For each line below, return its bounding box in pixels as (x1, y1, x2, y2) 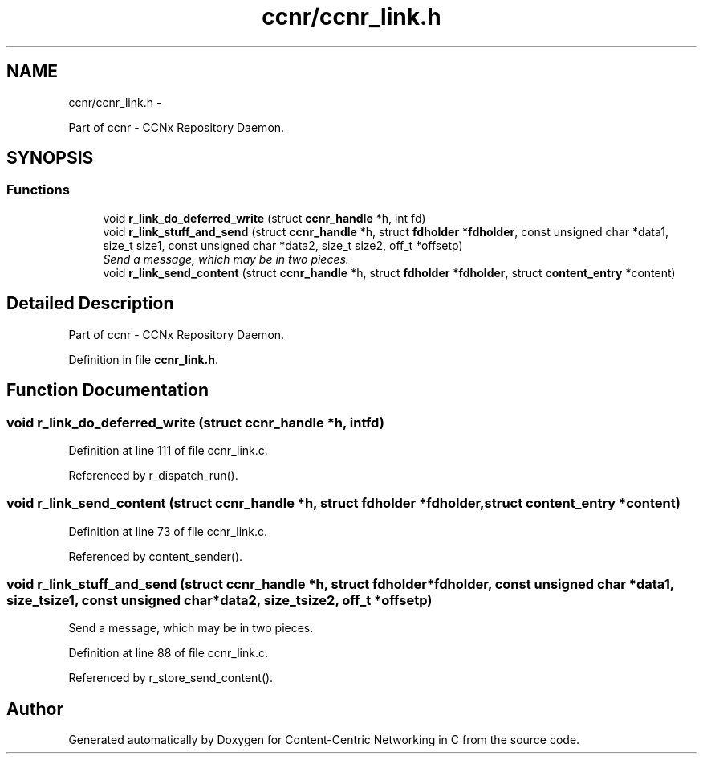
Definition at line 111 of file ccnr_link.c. (68, 443, 268, 457)
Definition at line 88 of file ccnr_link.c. (68, 646, 269, 660)
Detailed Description (6, 293, 174, 314)
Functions (6, 182, 70, 198)
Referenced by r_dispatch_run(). (68, 468, 238, 482)
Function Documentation (6, 380, 209, 401)
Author (6, 698, 63, 719)
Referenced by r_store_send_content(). (68, 671, 274, 685)
